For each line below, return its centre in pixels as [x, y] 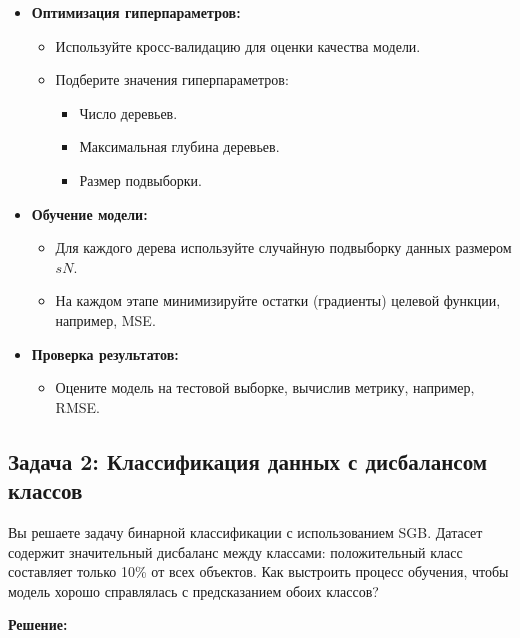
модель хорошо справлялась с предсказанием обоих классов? [193, 590]
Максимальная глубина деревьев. [179, 146]
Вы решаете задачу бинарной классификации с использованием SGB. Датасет [245, 531]
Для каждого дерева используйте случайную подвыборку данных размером [283, 247]
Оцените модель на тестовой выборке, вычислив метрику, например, [265, 387]
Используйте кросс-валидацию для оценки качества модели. [238, 45]
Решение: [38, 624]
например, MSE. [105, 319]
